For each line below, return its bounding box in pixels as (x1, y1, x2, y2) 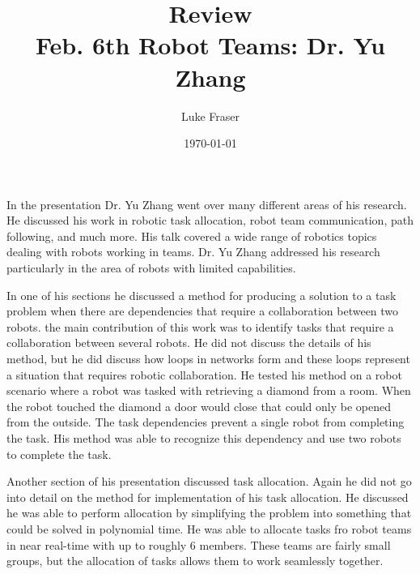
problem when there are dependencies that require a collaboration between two (6, 302, 399, 319)
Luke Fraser (180, 107, 240, 124)
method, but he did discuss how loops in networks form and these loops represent (6, 350, 410, 367)
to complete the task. (6, 445, 112, 462)
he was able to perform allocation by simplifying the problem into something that (6, 504, 412, 521)
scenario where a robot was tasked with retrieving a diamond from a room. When (6, 382, 411, 399)
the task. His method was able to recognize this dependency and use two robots (6, 430, 401, 446)
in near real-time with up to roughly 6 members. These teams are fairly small (6, 536, 391, 553)
